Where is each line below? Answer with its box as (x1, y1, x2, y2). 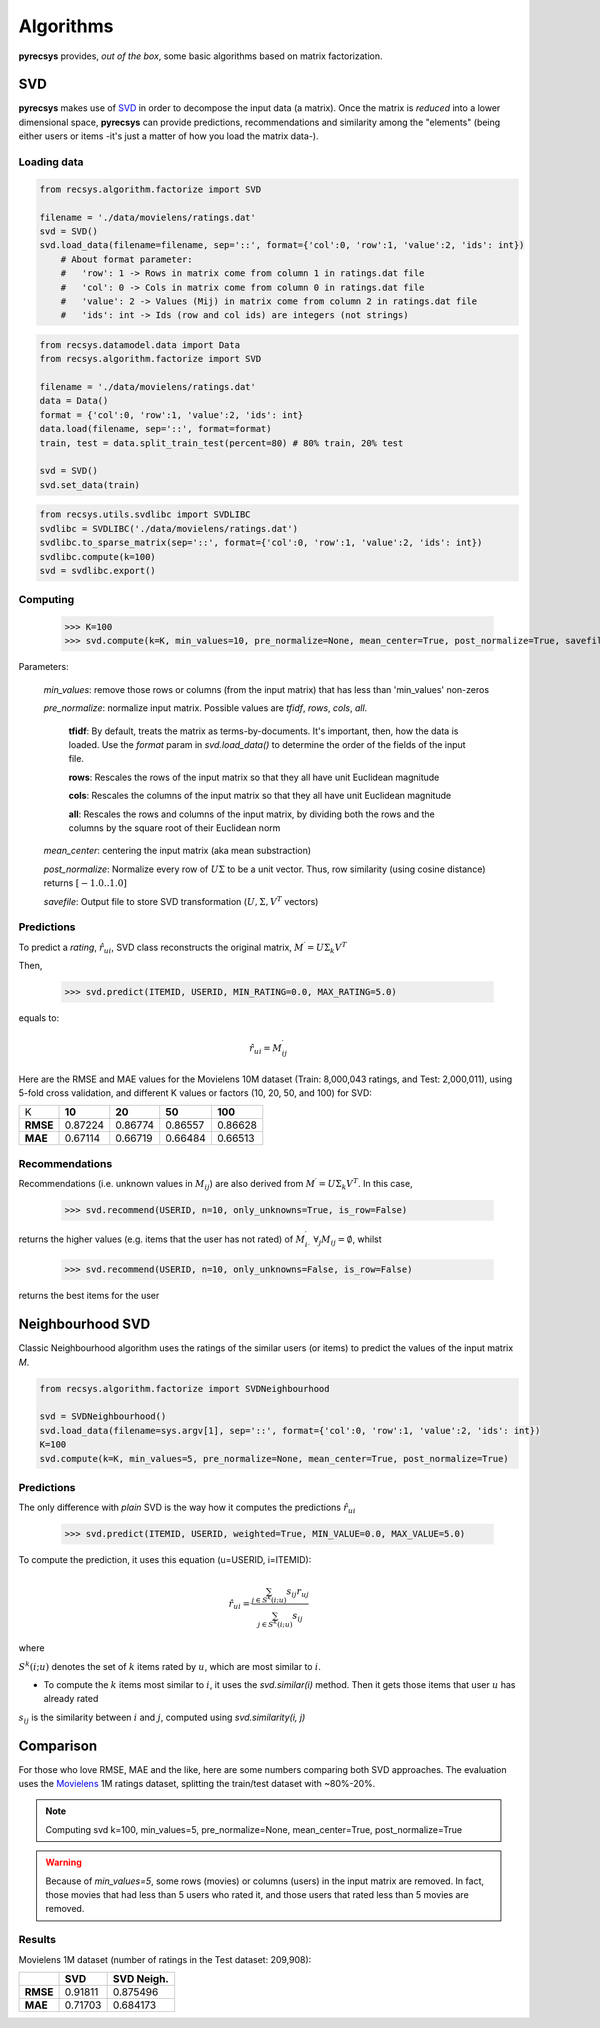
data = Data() (39, 395, 109, 407)
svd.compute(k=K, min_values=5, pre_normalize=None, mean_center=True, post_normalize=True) (39, 1453, 509, 1464)
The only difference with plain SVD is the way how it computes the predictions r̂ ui (18, 1501, 356, 1516)
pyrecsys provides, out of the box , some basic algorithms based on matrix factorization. (18, 50, 383, 62)
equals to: (18, 1012, 60, 1024)
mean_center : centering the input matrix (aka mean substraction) (43, 845, 312, 857)
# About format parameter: (60, 253, 194, 265)
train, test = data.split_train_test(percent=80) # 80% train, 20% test (39, 437, 404, 449)
